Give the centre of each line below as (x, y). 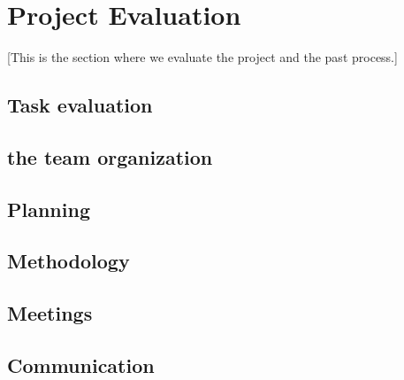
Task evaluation (80, 105)
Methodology (69, 261)
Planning (49, 209)
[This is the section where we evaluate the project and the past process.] (202, 57)
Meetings (50, 313)
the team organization (110, 156)
